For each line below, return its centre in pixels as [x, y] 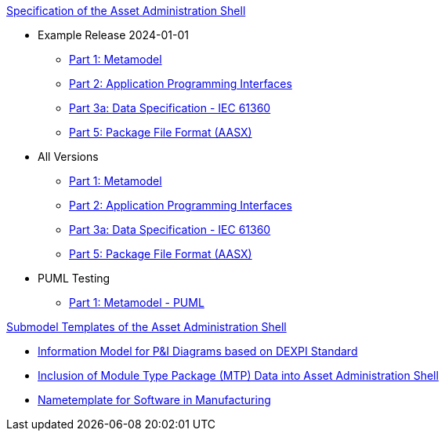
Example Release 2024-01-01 [113, 35]
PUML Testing [74, 278]
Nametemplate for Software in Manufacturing [154, 400]
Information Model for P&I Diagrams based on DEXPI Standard [198, 351]
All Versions [68, 157]
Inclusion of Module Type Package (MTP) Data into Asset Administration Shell [238, 375]
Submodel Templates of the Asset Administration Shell [147, 327]
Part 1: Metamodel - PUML [137, 302]
